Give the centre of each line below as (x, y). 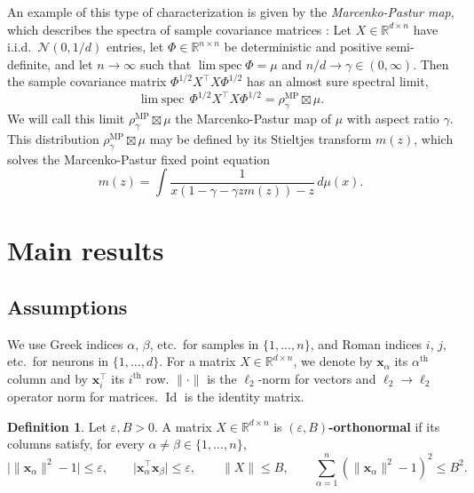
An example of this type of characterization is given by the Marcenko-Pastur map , (231, 12)
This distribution (53, 139)
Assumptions (67, 306)
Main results (86, 250)
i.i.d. (20, 47)
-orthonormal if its (384, 426)
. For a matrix (197, 361)
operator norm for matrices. (83, 396)
